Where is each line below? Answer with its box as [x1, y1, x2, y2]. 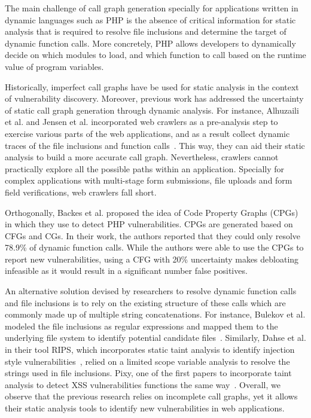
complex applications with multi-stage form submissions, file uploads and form [5, 174, 292, 187]
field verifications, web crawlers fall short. [5, 185, 157, 198]
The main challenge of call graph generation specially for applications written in [5, 2, 298, 14]
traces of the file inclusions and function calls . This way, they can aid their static [5, 139, 305, 151]
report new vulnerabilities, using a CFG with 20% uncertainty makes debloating [5, 252, 299, 265]
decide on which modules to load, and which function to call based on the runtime [5, 48, 306, 61]
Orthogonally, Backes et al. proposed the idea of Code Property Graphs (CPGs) [5, 206, 298, 218]
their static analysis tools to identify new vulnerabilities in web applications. [5, 402, 285, 414]
